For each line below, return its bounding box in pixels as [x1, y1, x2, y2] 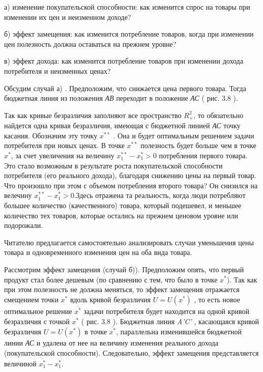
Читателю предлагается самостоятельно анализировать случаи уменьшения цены [4, 237, 254, 247]
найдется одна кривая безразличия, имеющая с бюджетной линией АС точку [4, 120, 241, 131]
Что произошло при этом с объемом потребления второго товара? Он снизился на [4, 180, 258, 190]
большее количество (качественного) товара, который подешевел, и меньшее [4, 199, 242, 210]
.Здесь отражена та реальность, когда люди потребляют [74, 190, 246, 201]
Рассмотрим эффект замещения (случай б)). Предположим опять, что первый [4, 264, 244, 274]
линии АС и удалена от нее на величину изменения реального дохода [4, 337, 219, 348]
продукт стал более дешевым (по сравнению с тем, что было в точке [4, 274, 218, 284]
